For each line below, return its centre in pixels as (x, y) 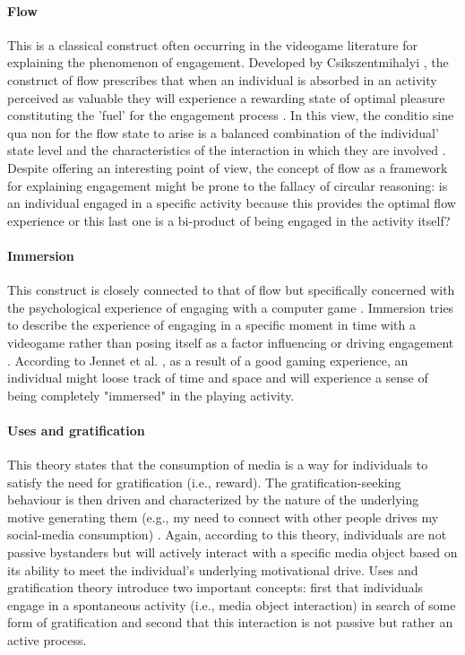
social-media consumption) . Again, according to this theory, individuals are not (227, 534)
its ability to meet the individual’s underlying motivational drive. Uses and (213, 569)
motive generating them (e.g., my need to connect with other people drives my (223, 517)
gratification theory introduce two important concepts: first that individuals (215, 587)
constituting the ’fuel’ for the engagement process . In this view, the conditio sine (231, 115)
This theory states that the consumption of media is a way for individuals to (218, 465)
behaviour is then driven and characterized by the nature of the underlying (213, 500)
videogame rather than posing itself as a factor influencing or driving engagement (231, 342)
